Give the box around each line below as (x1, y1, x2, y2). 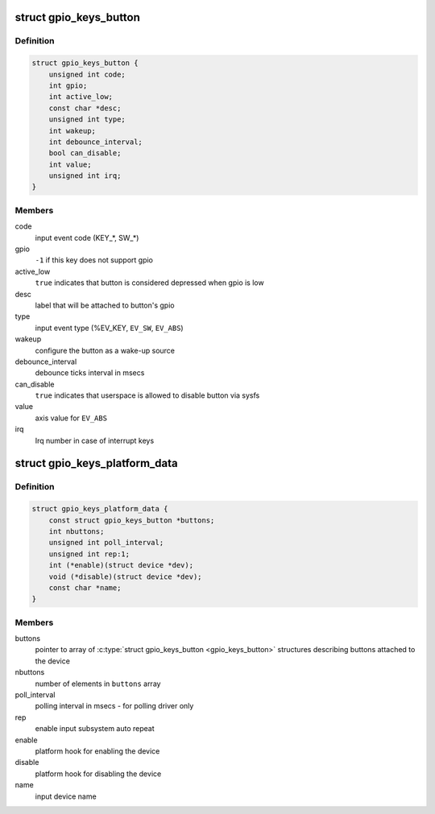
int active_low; (48, 93, 113, 101)
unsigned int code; (48, 69, 126, 79)
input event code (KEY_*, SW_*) (35, 233, 139, 242)
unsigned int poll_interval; (48, 538, 164, 547)
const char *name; (48, 583, 122, 592)
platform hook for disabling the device (35, 769, 162, 779)
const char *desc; (48, 103, 122, 113)
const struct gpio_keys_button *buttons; (48, 515, 215, 525)
